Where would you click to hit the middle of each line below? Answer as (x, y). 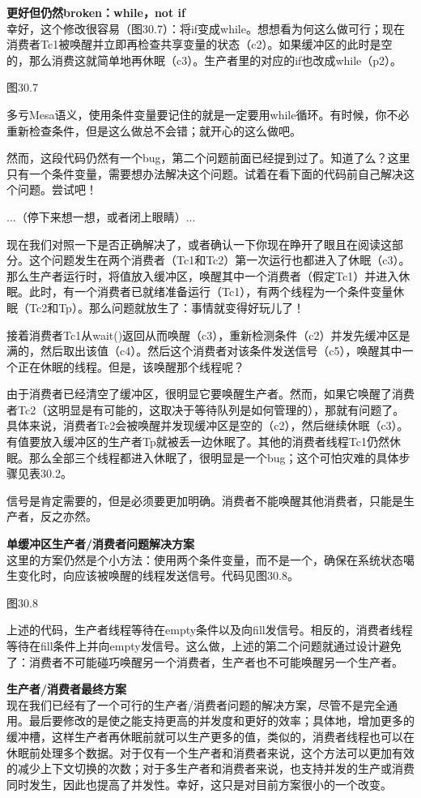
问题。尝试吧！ (57, 189)
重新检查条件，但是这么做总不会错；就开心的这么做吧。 (154, 130)
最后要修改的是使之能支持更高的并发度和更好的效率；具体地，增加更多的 (221, 721)
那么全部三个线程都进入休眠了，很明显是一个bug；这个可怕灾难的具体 (214, 457)
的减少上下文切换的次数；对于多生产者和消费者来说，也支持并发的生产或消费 (210, 768)
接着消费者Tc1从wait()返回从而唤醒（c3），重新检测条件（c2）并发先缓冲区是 (208, 335)
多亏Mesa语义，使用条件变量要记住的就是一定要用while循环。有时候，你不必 (208, 114)
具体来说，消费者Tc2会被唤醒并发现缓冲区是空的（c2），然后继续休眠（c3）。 (208, 425)
